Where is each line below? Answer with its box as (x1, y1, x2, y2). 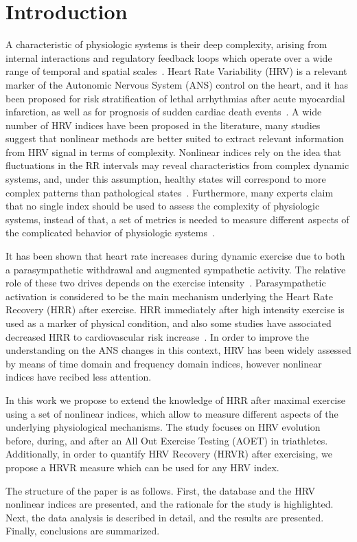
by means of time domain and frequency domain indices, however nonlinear (5, 356, 322, 370)
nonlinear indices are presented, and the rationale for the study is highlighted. (5, 497, 334, 511)
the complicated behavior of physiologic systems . (5, 225, 215, 240)
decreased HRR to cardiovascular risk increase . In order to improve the (5, 329, 309, 343)
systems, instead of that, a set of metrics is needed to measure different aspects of (5, 212, 349, 226)
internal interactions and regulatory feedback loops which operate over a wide (5, 50, 332, 65)
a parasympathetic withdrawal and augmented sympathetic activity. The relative (5, 262, 346, 276)
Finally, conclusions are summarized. (5, 523, 160, 538)
